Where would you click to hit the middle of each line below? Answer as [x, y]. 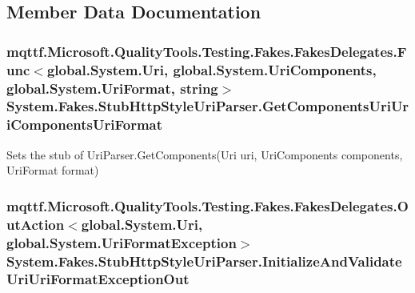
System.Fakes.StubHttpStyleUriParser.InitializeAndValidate [204, 261]
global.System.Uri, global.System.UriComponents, [211, 69]
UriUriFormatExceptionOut [98, 279]
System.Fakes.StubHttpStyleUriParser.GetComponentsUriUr [208, 106]
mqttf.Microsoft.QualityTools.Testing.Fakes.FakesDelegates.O [207, 205]
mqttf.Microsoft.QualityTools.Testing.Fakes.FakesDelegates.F [207, 51]
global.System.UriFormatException [122, 242]
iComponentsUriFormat [85, 124]
